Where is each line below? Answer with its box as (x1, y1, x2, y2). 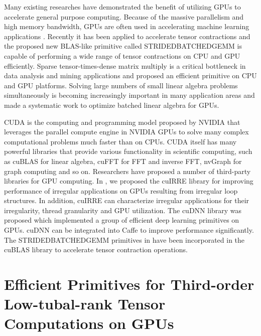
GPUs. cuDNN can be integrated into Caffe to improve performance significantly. (4, 225, 254, 235)
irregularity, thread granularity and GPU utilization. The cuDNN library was (4, 205, 242, 215)
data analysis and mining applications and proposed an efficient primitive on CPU (4, 70, 257, 81)
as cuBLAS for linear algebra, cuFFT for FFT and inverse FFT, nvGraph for (4, 155, 242, 166)
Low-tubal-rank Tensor (4, 293, 166, 314)
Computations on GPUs (4, 313, 174, 333)
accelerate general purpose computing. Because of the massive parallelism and (4, 11, 244, 22)
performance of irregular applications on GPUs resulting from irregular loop (4, 185, 238, 196)
